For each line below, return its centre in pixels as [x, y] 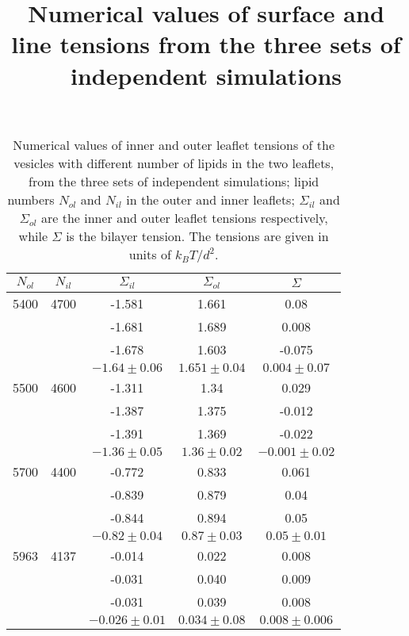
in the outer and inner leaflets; [210, 199]
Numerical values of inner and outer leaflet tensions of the [174, 144]
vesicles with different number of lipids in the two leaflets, [174, 163]
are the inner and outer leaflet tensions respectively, [184, 217]
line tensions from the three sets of [206, 44]
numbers [31, 199]
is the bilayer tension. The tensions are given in [197, 236]
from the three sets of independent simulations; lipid [174, 181]
